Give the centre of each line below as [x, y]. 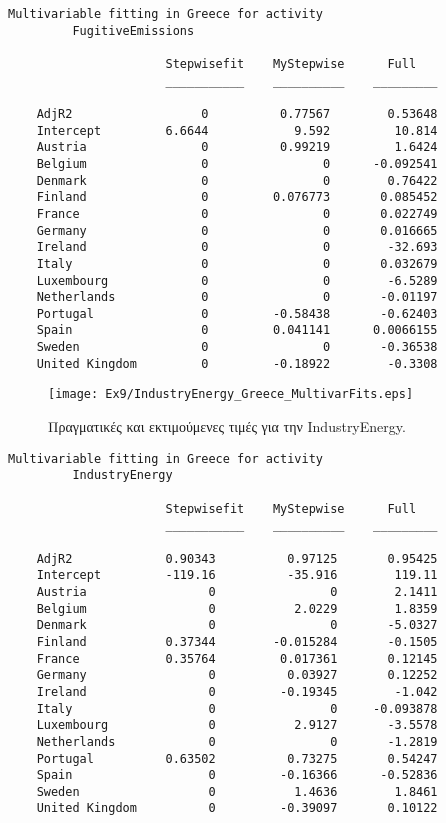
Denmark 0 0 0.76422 [237, 180]
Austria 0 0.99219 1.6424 [237, 147]
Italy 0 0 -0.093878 [237, 708]
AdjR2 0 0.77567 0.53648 [237, 113]
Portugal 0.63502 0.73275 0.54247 [237, 758]
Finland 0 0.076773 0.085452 [237, 197]
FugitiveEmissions [133, 30]
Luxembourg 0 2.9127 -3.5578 [237, 725]
